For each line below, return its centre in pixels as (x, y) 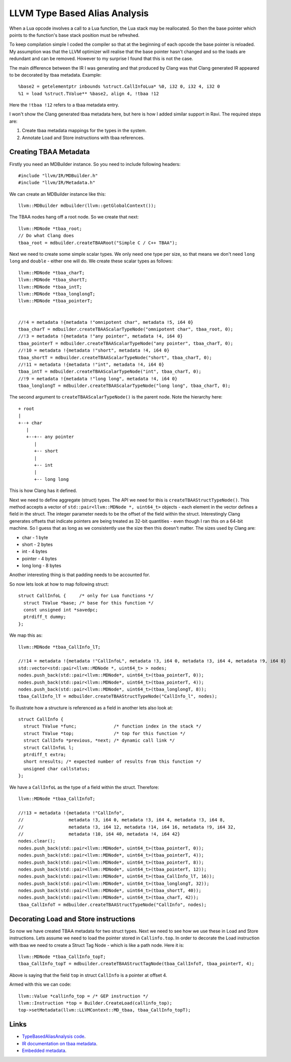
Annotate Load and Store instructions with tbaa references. (83, 137)
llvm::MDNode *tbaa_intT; (50, 287)
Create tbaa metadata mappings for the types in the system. (84, 131)
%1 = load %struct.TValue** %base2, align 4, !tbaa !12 (89, 94)
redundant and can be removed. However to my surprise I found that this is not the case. (101, 59)
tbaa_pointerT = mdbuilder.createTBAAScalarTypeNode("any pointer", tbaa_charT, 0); (126, 343)
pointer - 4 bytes (40, 558)
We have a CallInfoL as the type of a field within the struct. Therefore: (84, 787)
